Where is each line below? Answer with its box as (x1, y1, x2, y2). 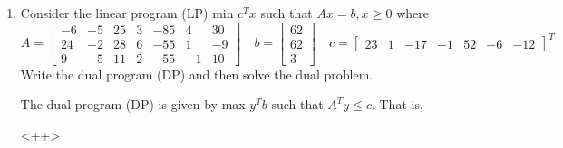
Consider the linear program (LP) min (20, 4, 234, 22)
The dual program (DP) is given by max (20, 95, 246, 114)
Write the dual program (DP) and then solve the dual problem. (20, 64, 374, 83)
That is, (379, 95, 423, 114)
